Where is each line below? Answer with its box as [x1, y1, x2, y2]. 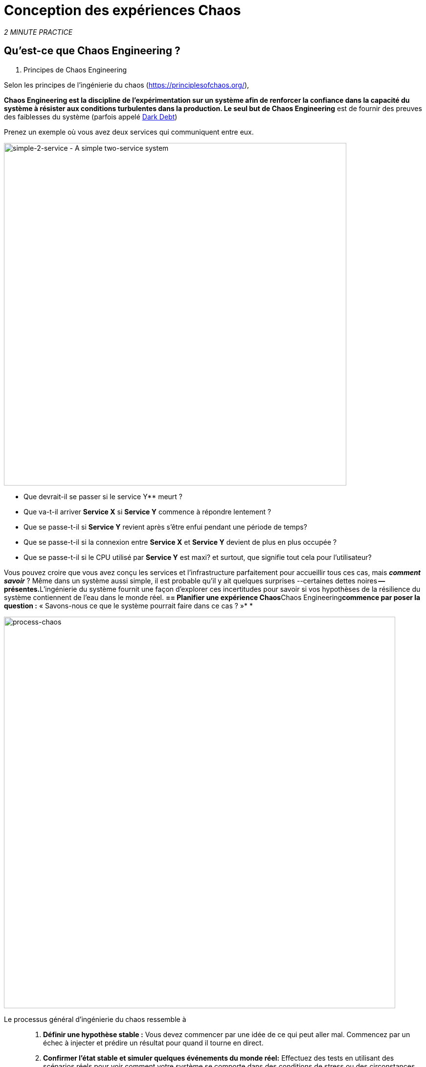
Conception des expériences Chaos [4, 2, 241, 19]
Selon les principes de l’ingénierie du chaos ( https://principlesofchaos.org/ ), [4, 80, 249, 89]
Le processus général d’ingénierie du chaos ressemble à [4, 1015, 186, 1023]
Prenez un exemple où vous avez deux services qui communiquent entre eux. [4, 127, 254, 136]
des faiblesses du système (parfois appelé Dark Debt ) [4, 112, 178, 121]
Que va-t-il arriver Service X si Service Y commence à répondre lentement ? [23, 507, 271, 516]
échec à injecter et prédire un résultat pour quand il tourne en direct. [43, 1038, 264, 1047]
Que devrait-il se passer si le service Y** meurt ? [23, 492, 183, 501]
